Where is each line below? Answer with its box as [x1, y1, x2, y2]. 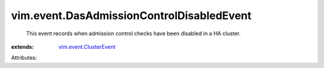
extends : [11, 43, 34, 50]
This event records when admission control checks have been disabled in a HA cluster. [26, 30, 241, 37]
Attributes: [11, 54, 37, 61]
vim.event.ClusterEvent [58, 43, 116, 50]
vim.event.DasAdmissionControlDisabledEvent [11, 9, 252, 22]
